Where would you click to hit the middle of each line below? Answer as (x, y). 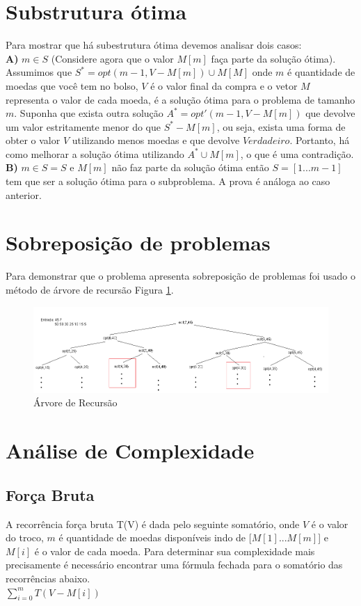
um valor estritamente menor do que (83, 126)
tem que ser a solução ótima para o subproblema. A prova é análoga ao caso (168, 181)
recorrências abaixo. (48, 578)
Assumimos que (39, 72)
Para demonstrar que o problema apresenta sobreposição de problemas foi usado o (180, 276)
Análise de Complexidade (130, 450)
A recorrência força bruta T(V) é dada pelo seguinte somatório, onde (153, 524)
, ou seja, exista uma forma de (281, 126)
